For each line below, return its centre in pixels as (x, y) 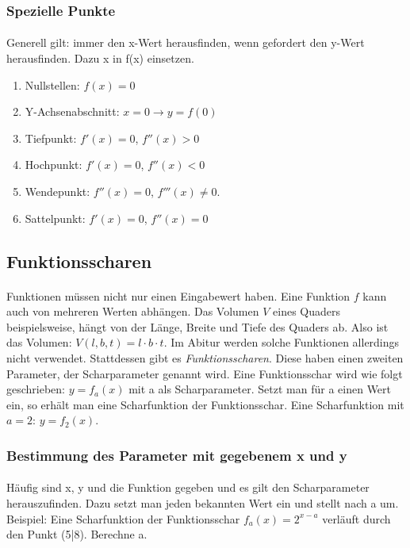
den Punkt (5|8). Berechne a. (77, 534)
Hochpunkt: (54, 165)
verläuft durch (356, 518)
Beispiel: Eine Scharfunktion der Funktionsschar (123, 518)
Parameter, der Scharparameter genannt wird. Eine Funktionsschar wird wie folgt (205, 373)
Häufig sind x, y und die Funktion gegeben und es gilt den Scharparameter (188, 487)
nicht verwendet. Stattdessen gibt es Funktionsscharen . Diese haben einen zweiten (205, 357)
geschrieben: (36, 389)
